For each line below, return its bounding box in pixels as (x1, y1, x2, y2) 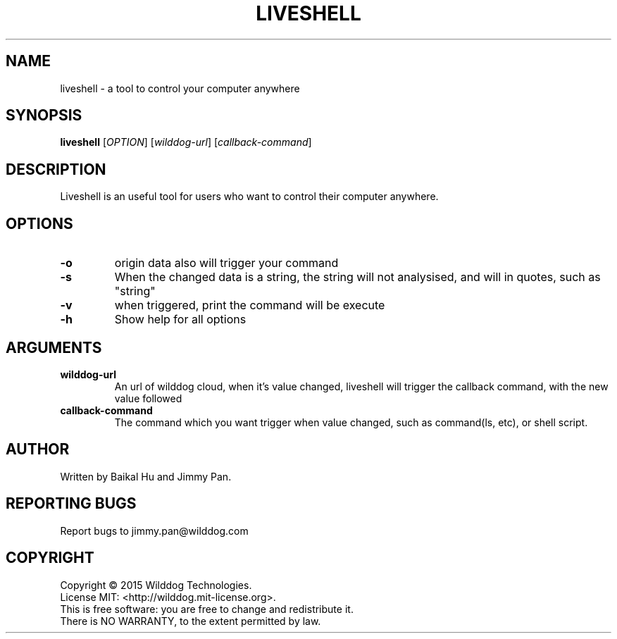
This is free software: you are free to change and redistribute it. (60, 602, 354, 615)
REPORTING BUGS (6, 495, 137, 513)
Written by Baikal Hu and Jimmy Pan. (60, 470, 232, 483)
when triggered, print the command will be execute (114, 298, 385, 313)
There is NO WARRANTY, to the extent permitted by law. (60, 614, 321, 627)
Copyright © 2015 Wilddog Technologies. (60, 578, 252, 591)
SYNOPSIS (6, 106, 82, 125)
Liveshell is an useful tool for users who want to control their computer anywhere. (60, 190, 439, 203)
